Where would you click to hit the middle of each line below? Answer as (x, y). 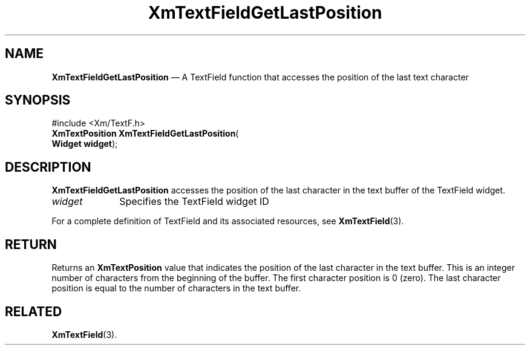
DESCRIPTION (48, 167)
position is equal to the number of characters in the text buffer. (176, 288)
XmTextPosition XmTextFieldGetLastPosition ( (145, 134)
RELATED (34, 311)
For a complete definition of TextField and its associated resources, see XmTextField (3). (228, 221)
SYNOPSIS (38, 100)
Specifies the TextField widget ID (194, 202)
